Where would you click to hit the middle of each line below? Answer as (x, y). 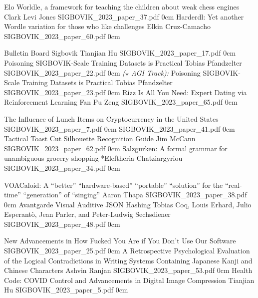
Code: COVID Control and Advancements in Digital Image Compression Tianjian (129, 280)
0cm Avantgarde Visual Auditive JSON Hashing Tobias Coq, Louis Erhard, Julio (128, 204)
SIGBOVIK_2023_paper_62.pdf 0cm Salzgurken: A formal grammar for (116, 148)
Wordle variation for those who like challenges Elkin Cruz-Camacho (107, 26)
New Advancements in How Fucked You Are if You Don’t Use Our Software (120, 241)
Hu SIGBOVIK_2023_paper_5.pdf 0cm (66, 290)
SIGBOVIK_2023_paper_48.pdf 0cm (62, 224)
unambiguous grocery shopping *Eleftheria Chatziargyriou (93, 158)
